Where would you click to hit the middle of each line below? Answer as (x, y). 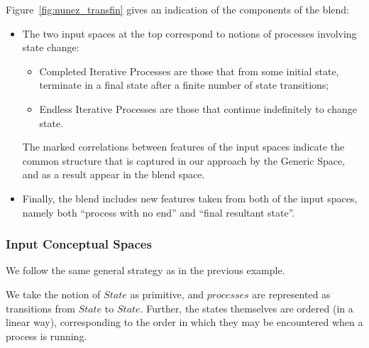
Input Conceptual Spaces (79, 244)
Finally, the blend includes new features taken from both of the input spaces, (190, 198)
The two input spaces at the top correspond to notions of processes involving (189, 33)
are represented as (291, 294)
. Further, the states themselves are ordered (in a (247, 308)
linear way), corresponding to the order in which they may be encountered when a (184, 322)
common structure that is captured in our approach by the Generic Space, (184, 160)
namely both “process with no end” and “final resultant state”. (159, 212)
